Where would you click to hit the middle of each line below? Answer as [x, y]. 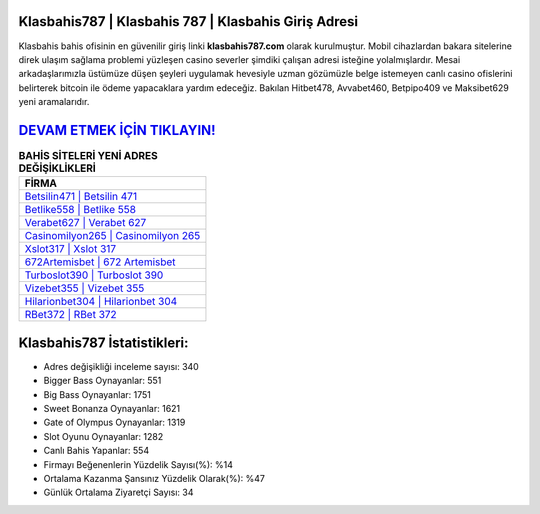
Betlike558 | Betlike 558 [80, 210]
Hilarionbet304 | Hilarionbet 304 [101, 302]
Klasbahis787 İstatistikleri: [103, 342]
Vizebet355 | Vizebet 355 [84, 288]
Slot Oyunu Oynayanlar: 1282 [103, 436]
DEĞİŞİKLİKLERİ [57, 168]
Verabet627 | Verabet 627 [85, 223]
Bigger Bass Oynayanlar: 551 [102, 381]
